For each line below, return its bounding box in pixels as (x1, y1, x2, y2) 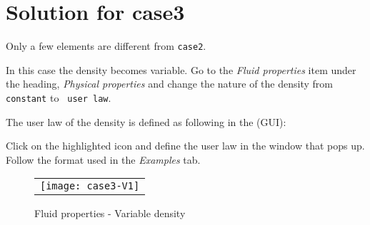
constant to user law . (6, 90, 111, 105)
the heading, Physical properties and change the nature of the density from (6, 76, 333, 91)
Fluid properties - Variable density (34, 206, 186, 221)
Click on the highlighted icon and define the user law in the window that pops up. (6, 138, 365, 153)
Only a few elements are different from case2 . (6, 38, 206, 53)
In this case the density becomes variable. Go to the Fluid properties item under (6, 62, 356, 77)
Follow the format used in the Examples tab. (6, 152, 201, 167)
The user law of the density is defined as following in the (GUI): (6, 114, 286, 129)
